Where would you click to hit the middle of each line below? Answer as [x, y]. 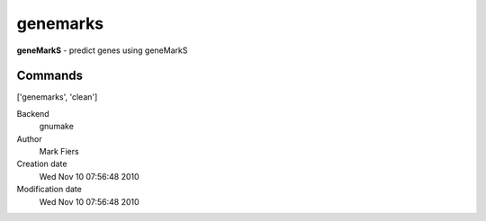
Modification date [49, 190]
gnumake [56, 127]
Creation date [42, 164]
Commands [50, 76]
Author [29, 138]
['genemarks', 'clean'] [57, 97]
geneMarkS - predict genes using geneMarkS [102, 50]
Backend [33, 113]
